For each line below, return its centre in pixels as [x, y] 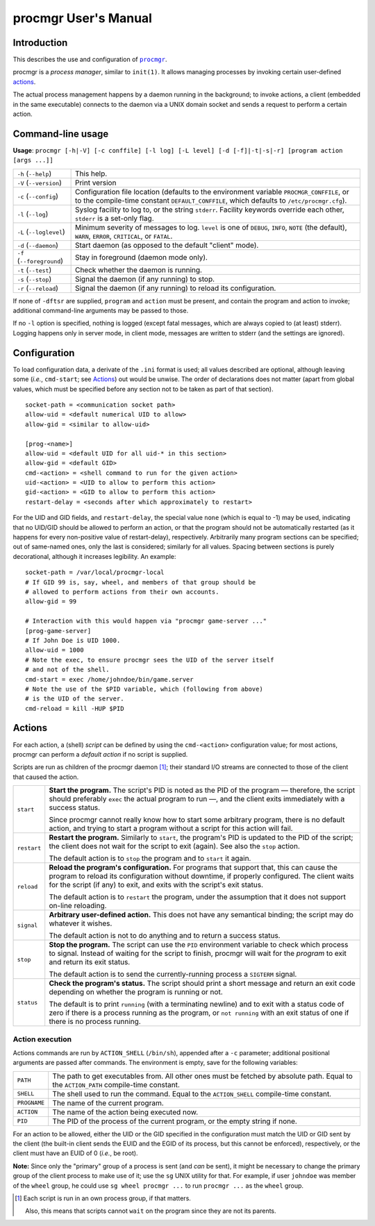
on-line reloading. [78, 906]
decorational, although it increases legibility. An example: [94, 556]
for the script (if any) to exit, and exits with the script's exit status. [156, 885]
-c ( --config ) [38, 196]
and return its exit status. [90, 962]
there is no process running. [95, 1022]
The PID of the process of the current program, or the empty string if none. [175, 1121]
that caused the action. [46, 777]
